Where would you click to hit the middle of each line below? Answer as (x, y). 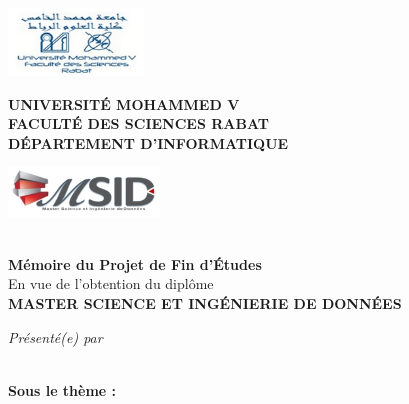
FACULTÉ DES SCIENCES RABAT (138, 123)
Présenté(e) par (55, 336)
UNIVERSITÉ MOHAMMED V (124, 103)
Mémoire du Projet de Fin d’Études (135, 263)
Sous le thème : (62, 389)
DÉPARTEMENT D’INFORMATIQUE (148, 142)
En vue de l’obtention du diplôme (111, 283)
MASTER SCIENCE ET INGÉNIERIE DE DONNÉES (205, 302)
